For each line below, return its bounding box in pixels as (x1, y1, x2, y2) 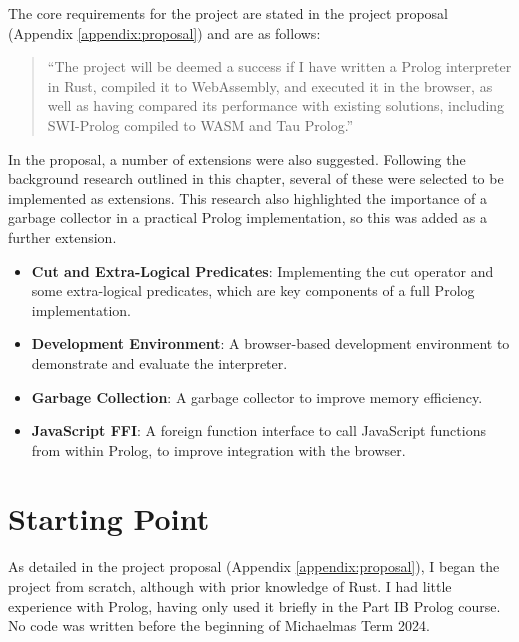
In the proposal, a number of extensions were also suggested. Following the (8, 148, 466, 169)
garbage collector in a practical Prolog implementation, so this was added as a (8, 207, 487, 228)
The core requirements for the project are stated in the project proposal (8, 3, 448, 23)
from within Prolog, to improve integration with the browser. (31, 439, 406, 460)
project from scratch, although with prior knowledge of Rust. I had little (8, 576, 452, 596)
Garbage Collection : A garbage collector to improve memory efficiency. (31, 386, 483, 407)
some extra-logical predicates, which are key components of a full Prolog (31, 280, 475, 301)
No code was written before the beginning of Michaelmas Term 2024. (8, 615, 430, 636)
